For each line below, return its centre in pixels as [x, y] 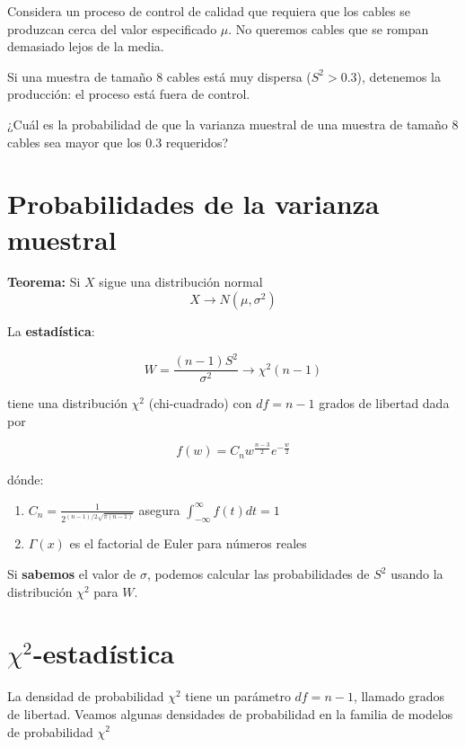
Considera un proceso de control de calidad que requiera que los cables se [209, 11]
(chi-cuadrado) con [200, 403]
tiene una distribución [67, 403]
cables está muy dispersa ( [239, 76]
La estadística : [51, 331]
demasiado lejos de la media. [86, 46]
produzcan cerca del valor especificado [112, 28]
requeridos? [197, 142]
